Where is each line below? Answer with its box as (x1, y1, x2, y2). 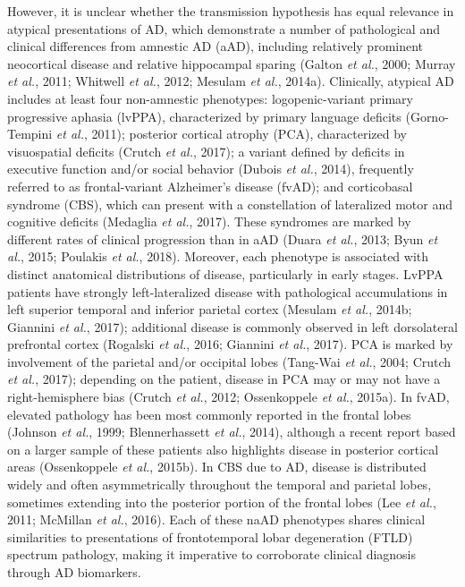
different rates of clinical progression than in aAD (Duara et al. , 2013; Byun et (7, 229, 438, 248)
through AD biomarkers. (7, 563, 141, 581)
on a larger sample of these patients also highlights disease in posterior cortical (7, 439, 439, 458)
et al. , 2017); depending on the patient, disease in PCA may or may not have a (7, 370, 441, 388)
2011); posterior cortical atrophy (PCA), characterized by (91, 124, 408, 143)
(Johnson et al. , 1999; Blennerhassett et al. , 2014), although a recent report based (7, 422, 456, 441)
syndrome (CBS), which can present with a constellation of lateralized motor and (7, 194, 452, 213)
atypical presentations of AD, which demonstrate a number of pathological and (7, 19, 440, 38)
